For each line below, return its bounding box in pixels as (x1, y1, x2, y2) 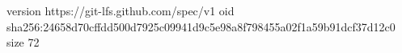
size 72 (6, 34, 40, 51)
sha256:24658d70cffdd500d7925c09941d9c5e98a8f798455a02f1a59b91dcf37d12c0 (6, 18, 396, 35)
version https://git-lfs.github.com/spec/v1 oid (6, 2, 235, 18)
